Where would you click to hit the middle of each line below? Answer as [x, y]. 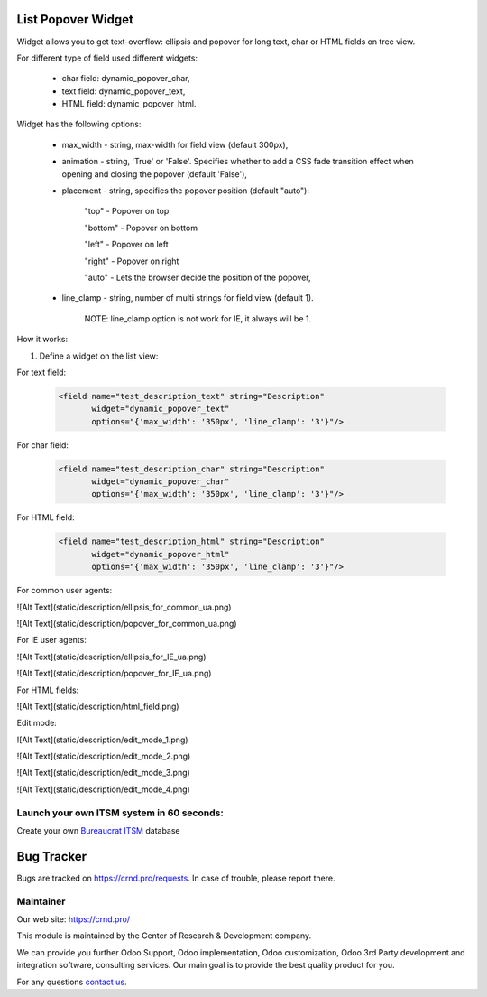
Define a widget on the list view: [99, 356]
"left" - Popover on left [126, 245]
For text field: [41, 372]
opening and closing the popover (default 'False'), [155, 174]
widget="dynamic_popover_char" [161, 482]
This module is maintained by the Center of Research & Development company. [164, 936]
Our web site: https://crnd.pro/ [74, 919]
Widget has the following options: [79, 124]
